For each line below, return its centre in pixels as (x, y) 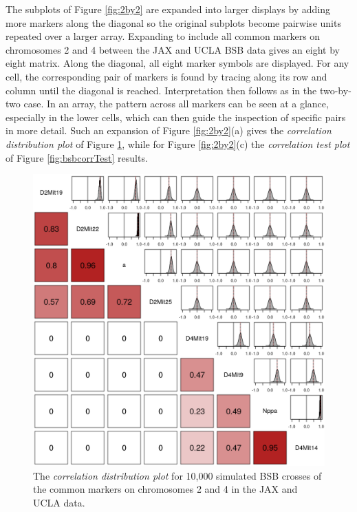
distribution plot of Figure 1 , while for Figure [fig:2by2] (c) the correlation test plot (178, 143)
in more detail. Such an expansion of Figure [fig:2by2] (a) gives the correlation (169, 130)
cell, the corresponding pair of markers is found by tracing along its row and (166, 76)
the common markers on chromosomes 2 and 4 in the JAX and (165, 489)
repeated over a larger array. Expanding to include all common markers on (163, 36)
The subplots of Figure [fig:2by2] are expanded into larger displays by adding (168, 9)
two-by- (335, 90)
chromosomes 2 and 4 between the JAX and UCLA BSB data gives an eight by (173, 49)
